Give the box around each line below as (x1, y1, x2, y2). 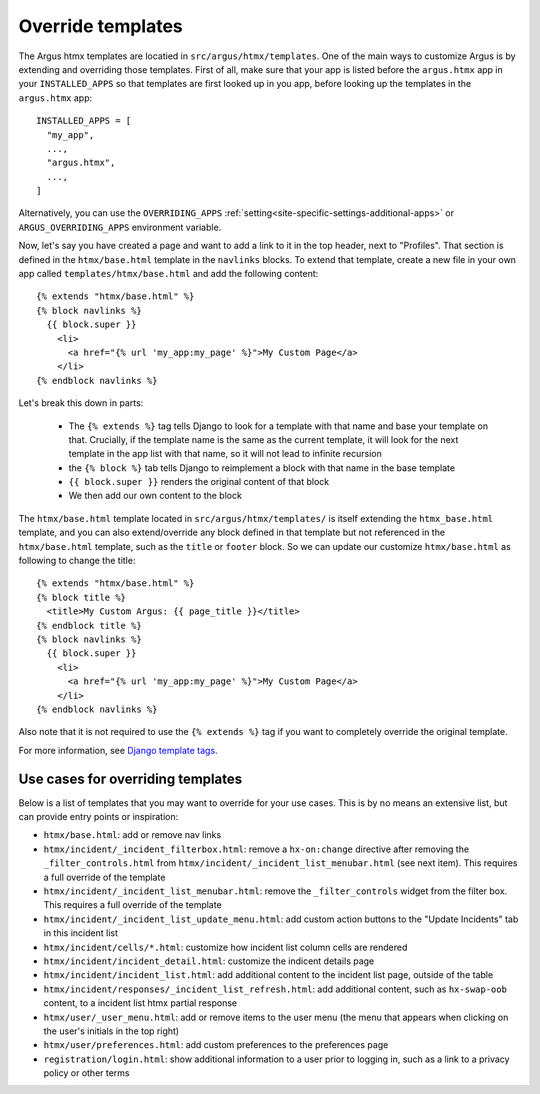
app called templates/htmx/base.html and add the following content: (18, 268, 319, 280)
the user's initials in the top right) (43, 1025, 180, 1037)
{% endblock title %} (36, 620, 142, 631)
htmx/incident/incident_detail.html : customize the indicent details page (43, 955, 375, 967)
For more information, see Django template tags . (18, 744, 219, 756)
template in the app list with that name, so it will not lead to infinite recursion (68, 448, 382, 460)
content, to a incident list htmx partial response (43, 997, 238, 1009)
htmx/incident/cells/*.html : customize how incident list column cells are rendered (43, 941, 408, 953)
